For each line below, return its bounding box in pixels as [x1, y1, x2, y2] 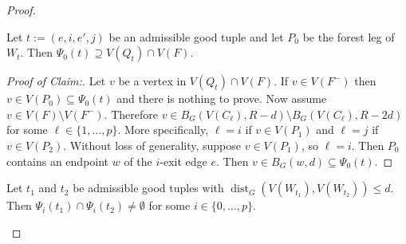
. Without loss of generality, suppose [63, 136, 242, 153]
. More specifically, [117, 121, 209, 138]
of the [124, 152, 152, 169]
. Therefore [104, 105, 158, 122]
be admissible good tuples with [73, 179, 224, 196]
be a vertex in [118, 73, 187, 89]
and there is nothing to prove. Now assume [116, 90, 327, 107]
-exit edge [160, 152, 207, 169]
